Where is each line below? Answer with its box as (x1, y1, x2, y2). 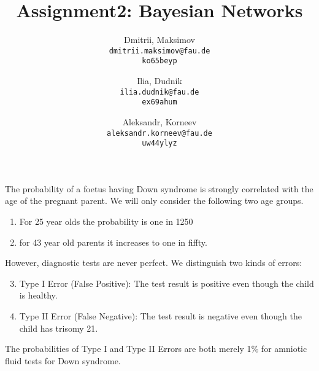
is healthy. (19, 289, 58, 302)
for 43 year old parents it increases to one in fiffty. (19, 235, 207, 248)
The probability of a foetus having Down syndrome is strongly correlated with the (5, 182, 313, 195)
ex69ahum (142, 98, 177, 107)
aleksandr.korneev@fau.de (107, 128, 212, 138)
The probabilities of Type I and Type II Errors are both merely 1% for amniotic (5, 342, 307, 355)
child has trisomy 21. (19, 321, 98, 334)
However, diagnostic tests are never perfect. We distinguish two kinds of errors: (5, 256, 302, 269)
